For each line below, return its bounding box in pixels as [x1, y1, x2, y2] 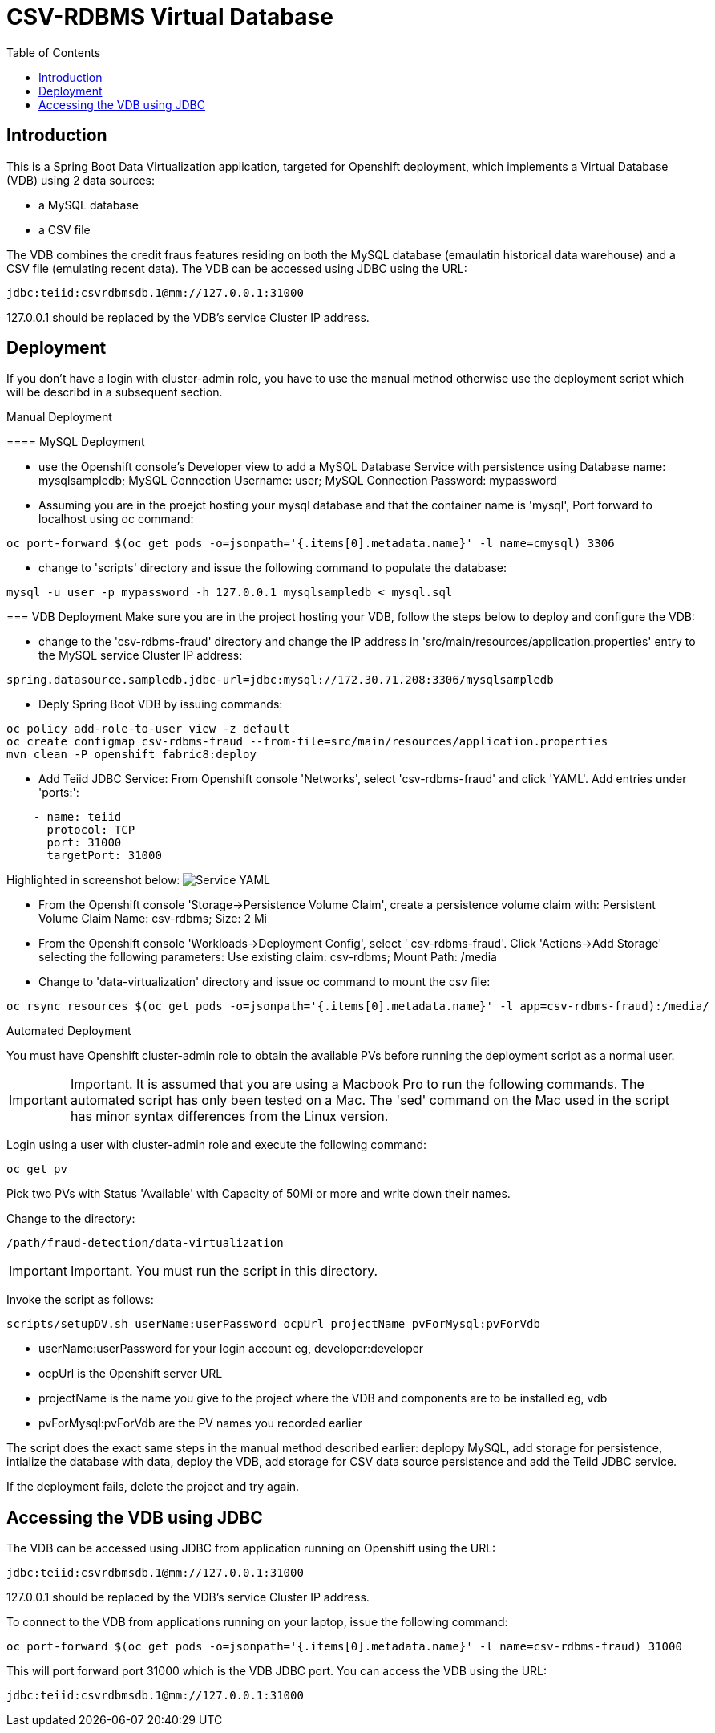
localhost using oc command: [38, 512, 194, 526]
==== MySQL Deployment [6, 435, 145, 449]
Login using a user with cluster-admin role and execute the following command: [6, 1138, 427, 1152]
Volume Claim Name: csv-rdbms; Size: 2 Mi [38, 911, 267, 926]
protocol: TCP [46, 823, 135, 837]
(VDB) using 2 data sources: [6, 172, 155, 187]
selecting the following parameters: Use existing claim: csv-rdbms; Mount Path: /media [38, 950, 497, 964]
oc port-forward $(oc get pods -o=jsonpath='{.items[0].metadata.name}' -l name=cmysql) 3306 [6, 537, 615, 550]
